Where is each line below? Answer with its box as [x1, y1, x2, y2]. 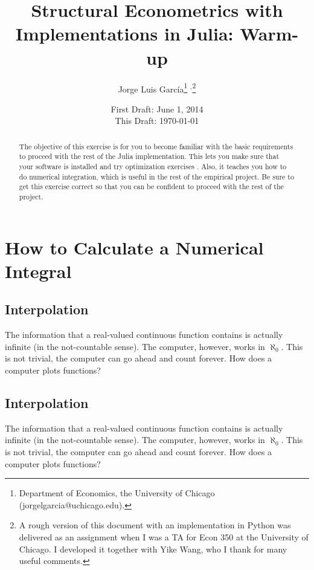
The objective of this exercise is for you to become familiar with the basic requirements [19, 141, 293, 151]
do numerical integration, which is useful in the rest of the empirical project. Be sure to [19, 171, 294, 181]
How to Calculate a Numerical [5, 235, 264, 259]
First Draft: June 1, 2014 [111, 102, 203, 115]
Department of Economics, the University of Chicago [19, 487, 215, 499]
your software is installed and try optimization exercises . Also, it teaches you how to [19, 161, 287, 172]
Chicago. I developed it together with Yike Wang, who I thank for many [19, 542, 287, 555]
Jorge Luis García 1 [118, 80, 188, 95]
